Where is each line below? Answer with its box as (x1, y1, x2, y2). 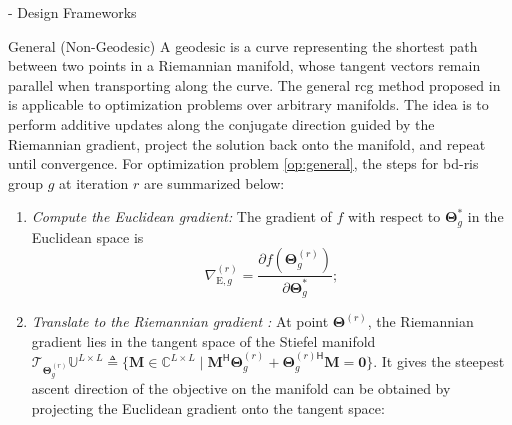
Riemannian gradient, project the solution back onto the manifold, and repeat (8, 133, 486, 154)
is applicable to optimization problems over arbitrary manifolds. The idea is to (8, 94, 489, 115)
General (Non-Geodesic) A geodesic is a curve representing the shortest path (8, 35, 478, 56)
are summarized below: (144, 172, 285, 193)
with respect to (348, 206, 441, 227)
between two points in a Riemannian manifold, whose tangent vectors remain (8, 55, 481, 76)
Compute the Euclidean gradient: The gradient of (31, 206, 332, 227)
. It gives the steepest (373, 351, 505, 372)
